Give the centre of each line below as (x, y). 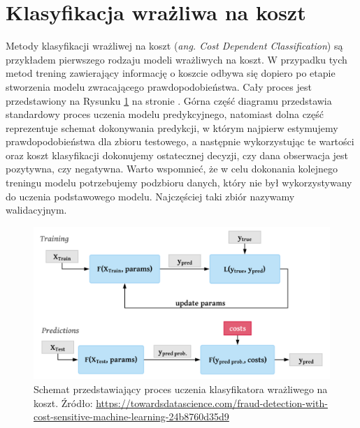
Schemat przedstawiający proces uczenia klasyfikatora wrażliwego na (181, 389)
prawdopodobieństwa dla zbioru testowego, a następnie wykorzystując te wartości (180, 141)
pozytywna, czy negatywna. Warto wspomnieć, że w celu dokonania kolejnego (172, 169)
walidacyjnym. (36, 210)
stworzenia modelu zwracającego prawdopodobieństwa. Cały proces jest (159, 86)
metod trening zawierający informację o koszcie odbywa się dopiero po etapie (171, 73)
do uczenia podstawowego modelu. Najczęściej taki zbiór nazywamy (150, 196)
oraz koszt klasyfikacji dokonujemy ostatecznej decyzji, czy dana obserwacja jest (177, 155)
